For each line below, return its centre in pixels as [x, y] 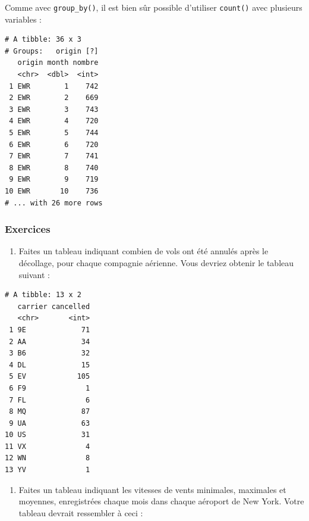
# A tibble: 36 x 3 [43, 40]
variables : [23, 19]
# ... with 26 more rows [54, 203]
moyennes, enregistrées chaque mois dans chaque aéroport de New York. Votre [161, 501]
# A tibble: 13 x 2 [43, 295]
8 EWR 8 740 [54, 168]
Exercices [28, 229]
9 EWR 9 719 [54, 180]
